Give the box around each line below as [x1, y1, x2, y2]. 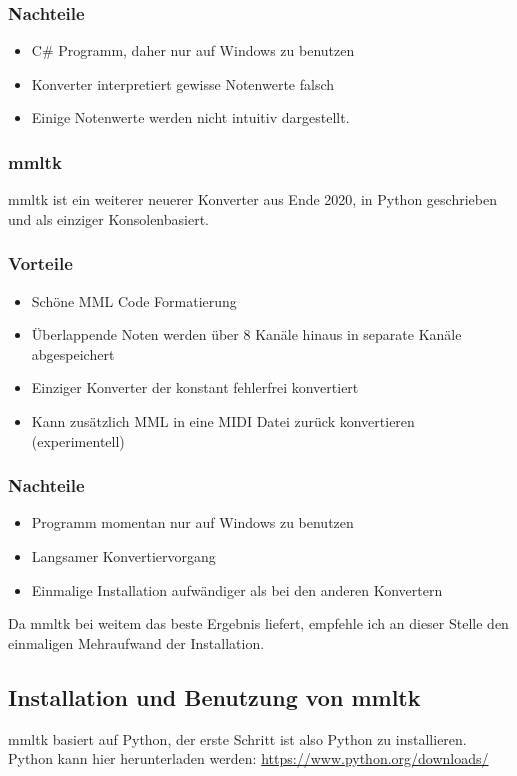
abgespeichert [31, 343, 115, 364]
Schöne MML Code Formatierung [31, 290, 237, 311]
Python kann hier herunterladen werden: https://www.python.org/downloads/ [8, 748, 489, 769]
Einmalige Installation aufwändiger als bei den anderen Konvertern [31, 579, 443, 600]
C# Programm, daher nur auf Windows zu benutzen [31, 40, 355, 61]
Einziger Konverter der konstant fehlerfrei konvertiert [31, 377, 359, 398]
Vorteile [8, 251, 73, 276]
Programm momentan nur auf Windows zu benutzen [31, 512, 354, 533]
